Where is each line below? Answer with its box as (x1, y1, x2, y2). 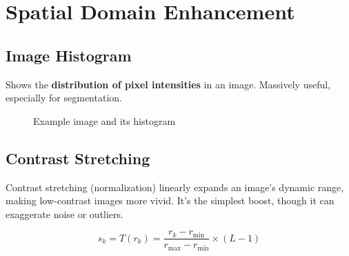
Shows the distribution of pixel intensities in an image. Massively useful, (6, 77, 331, 91)
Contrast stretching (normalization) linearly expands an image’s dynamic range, (6, 179, 344, 194)
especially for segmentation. (6, 90, 122, 105)
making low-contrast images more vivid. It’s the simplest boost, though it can (6, 193, 335, 208)
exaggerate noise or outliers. (6, 206, 123, 221)
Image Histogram (6, 44, 132, 66)
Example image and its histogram (33, 113, 176, 128)
